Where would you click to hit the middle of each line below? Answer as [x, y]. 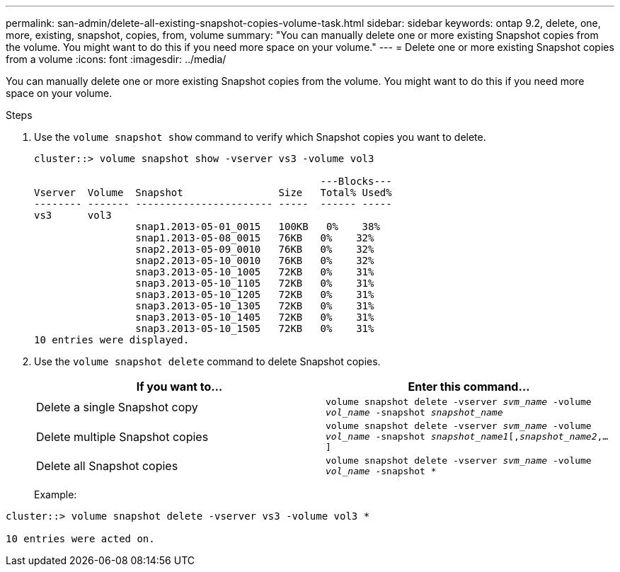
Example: [56, 494]
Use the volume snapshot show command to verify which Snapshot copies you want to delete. [260, 137]
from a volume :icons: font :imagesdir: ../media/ [116, 59]
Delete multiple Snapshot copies [122, 436]
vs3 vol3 [73, 215]
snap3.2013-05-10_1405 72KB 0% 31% [255, 317]
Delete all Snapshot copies [107, 466]
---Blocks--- [356, 181]
